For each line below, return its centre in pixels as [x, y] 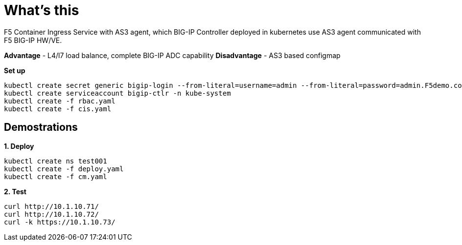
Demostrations [41, 127]
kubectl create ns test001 [56, 161]
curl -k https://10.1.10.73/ [60, 222]
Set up [15, 70]
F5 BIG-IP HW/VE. [33, 40]
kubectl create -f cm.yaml [56, 176]
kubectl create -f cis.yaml [58, 109]
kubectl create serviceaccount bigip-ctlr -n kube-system [117, 93]
